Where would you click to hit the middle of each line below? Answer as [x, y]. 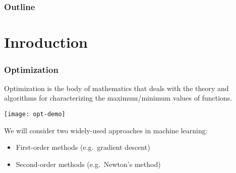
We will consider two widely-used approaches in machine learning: [106, 130]
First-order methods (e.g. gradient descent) [83, 147]
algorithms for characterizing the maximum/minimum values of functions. [118, 98]
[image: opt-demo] [35, 114]
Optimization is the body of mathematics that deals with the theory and [116, 88]
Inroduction [46, 42]
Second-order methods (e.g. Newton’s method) [88, 164]
